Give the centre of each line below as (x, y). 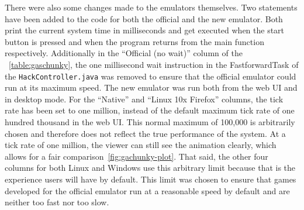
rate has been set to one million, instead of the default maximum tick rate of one (150, 110)
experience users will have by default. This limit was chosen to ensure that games (151, 179)
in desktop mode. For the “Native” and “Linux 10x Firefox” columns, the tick (144, 99)
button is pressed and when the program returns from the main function (134, 41)
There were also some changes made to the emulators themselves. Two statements (151, 7)
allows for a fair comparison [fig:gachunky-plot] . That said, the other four (137, 156)
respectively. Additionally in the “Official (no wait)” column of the (124, 53)
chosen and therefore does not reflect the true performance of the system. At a (145, 133)
